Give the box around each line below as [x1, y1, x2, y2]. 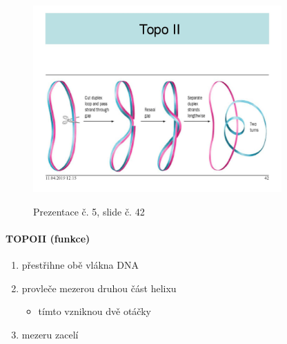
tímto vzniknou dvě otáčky [38, 304, 151, 318]
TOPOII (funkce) [6, 231, 90, 245]
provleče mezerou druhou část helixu [21, 280, 177, 295]
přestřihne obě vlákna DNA [21, 257, 139, 271]
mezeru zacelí [21, 327, 79, 341]
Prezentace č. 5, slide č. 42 [33, 204, 145, 218]
